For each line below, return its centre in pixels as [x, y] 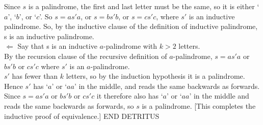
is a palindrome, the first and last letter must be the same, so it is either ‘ [144, 6]
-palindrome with [130, 46]
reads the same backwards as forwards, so [69, 105]
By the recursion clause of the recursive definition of [86, 56]
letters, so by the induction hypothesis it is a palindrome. [155, 76]
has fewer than [35, 76]
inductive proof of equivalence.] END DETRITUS [82, 116]
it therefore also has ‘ [130, 96]
